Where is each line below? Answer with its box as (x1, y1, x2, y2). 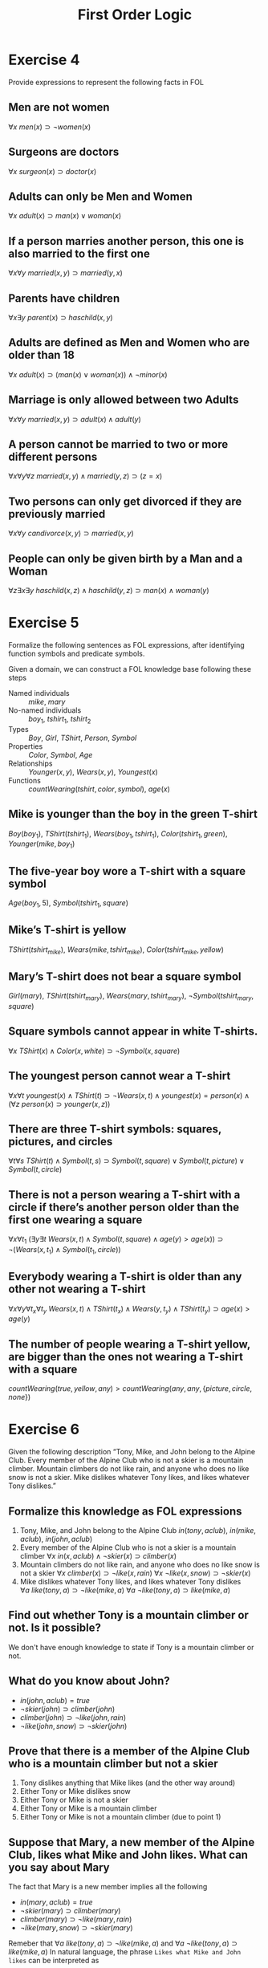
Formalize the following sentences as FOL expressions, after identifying (8, 640, 245, 649)
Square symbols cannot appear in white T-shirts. (8, 1025, 258, 1039)
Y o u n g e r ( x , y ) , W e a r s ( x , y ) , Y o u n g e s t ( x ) (28, 766, 158, 776)
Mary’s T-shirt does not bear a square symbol (8, 970, 242, 983)
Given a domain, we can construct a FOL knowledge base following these (8, 665, 251, 673)
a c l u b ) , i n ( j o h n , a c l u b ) (19, 1535, 93, 1544)
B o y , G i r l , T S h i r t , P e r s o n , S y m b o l (28, 733, 137, 742)
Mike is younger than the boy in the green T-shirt (8, 807, 258, 821)
